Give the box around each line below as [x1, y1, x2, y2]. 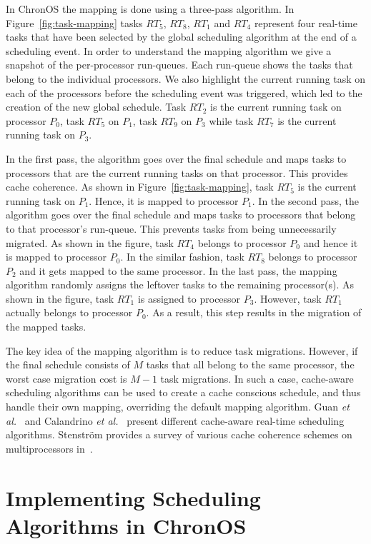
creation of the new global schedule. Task [6, 99, 187, 114]
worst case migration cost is [6, 371, 127, 386]
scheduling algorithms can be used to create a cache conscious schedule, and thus [6, 385, 361, 400]
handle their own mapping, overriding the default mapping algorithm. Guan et [6, 399, 350, 414]
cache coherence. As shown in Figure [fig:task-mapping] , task [6, 179, 274, 194]
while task [209, 113, 254, 128]
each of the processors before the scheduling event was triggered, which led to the [6, 85, 362, 100]
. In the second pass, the [252, 193, 359, 208]
